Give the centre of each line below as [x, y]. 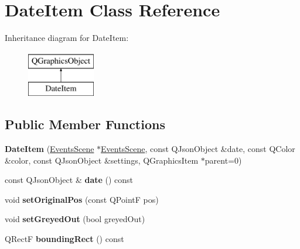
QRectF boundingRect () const [64, 239]
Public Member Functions [85, 124]
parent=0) [223, 160]
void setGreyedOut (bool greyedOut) [75, 219]
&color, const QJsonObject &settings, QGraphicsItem [102, 160]
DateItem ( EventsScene [50, 149]
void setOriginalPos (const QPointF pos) [82, 199]
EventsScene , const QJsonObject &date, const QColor [198, 149]
